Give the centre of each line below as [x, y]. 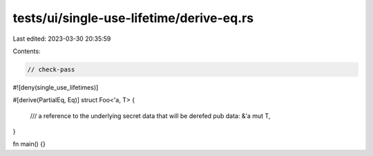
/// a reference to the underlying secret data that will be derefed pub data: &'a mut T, [150, 116]
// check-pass [51, 69]
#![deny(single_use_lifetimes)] [56, 87]
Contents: [27, 51]
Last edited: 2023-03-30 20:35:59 [62, 39]
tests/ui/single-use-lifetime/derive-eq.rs [133, 18]
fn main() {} [29, 144]
